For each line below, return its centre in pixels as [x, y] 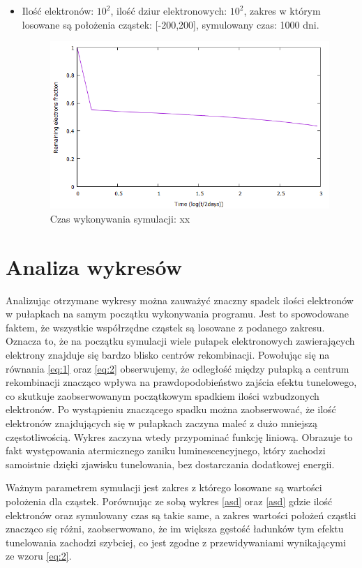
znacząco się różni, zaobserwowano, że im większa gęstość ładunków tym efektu [175, 529]
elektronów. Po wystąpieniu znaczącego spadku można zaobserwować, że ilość [171, 409]
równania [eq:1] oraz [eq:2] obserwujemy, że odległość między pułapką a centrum [178, 368]
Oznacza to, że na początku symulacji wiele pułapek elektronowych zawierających [180, 341]
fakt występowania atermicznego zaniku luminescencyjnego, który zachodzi [166, 450]
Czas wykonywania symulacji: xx [120, 218]
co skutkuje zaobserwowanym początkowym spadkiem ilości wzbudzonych [163, 395]
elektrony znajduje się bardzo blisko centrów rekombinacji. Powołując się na [168, 354]
